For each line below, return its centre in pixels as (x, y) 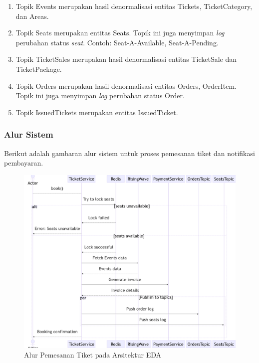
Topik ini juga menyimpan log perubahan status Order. (100, 95)
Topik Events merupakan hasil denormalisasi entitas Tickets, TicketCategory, (134, 6)
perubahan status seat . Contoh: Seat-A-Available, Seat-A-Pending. (117, 42)
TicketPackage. (39, 69)
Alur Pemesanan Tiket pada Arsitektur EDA (93, 355)
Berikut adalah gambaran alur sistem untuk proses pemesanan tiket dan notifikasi (129, 153)
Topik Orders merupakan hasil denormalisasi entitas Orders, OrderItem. (126, 86)
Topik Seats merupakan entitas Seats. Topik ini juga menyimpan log (120, 33)
